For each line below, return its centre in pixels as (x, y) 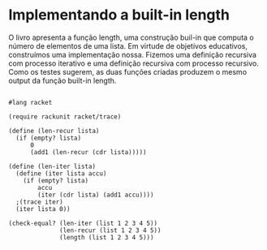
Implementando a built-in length (119, 15)
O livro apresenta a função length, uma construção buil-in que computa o (131, 37)
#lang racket (30, 102)
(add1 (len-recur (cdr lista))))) (88, 152)
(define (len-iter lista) (52, 166)
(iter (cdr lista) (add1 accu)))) (96, 195)
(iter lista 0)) (43, 209)
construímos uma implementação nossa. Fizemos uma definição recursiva (133, 54)
